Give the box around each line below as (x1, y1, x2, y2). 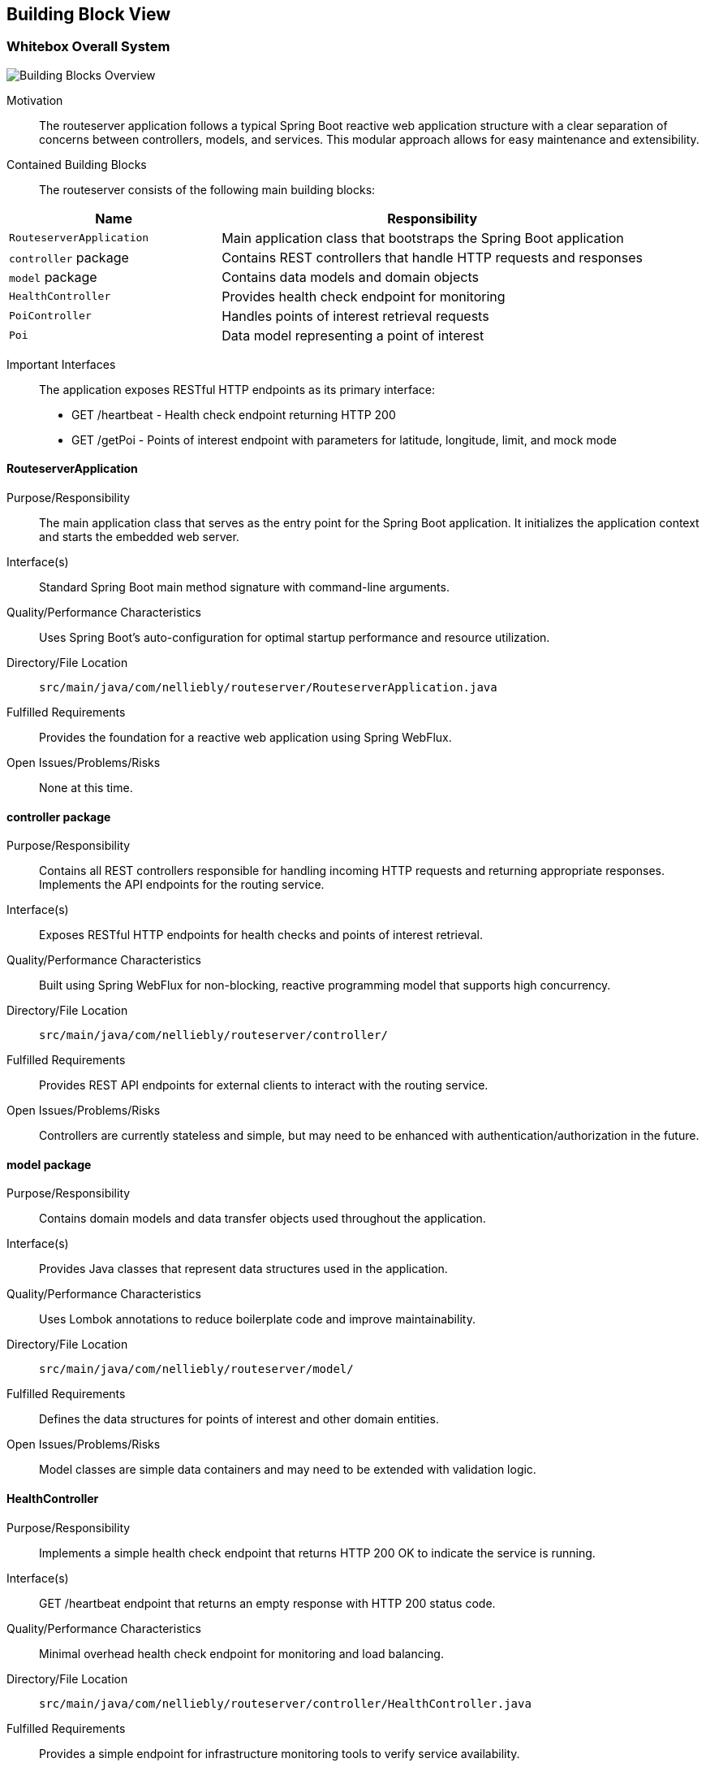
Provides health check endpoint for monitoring (222, 288, 506, 305)
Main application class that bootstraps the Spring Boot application (222, 229, 624, 246)
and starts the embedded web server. (39, 530, 239, 544)
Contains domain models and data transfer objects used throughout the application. (39, 1211, 486, 1226)
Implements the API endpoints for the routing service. (39, 877, 325, 892)
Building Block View (6, 4, 171, 24)
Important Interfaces (6, 357, 116, 371)
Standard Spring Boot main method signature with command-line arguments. (39, 580, 450, 595)
